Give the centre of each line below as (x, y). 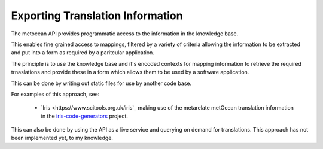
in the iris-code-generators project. (85, 116)
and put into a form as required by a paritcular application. (83, 53)
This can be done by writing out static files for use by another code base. (101, 83)
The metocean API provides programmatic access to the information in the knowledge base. (125, 34)
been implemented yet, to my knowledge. (62, 138)
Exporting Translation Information (97, 16)
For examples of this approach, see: (55, 94)
